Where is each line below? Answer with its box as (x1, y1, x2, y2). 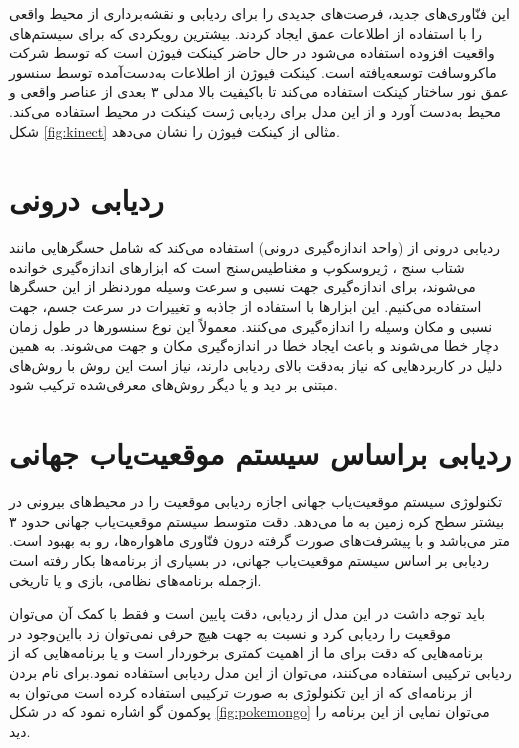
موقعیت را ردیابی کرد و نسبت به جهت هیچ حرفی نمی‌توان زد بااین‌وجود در (9, 622, 451, 643)
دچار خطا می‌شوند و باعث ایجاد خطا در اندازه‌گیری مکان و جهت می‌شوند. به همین (9, 335, 499, 356)
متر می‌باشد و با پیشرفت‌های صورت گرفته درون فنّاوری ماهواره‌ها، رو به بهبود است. (9, 530, 511, 551)
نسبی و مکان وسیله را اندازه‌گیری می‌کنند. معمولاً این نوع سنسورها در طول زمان (9, 315, 493, 336)
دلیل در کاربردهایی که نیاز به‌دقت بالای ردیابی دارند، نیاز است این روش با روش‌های (9, 354, 503, 375)
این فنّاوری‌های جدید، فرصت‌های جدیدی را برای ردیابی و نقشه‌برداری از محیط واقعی (9, 3, 510, 23)
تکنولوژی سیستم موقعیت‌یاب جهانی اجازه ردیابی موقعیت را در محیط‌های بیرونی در (9, 491, 503, 512)
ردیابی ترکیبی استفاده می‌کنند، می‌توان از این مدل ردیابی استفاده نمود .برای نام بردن (9, 661, 512, 682)
